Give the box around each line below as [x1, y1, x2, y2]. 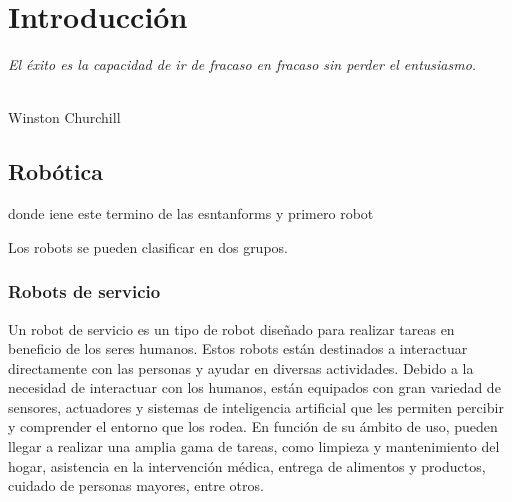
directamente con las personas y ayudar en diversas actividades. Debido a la [8, 357, 474, 378]
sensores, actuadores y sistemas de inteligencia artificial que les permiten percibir [8, 396, 504, 417]
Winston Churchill [8, 107, 121, 128]
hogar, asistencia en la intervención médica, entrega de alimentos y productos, [8, 455, 486, 476]
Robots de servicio [8, 279, 161, 304]
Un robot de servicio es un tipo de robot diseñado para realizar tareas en [8, 318, 455, 339]
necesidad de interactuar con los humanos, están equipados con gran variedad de [8, 377, 501, 398]
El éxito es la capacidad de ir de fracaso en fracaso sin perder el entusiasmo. [8, 54, 477, 75]
